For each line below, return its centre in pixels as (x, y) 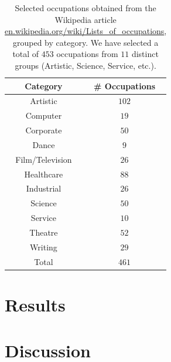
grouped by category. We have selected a (86, 42)
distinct (145, 54)
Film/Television (44, 159)
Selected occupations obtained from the (85, 8)
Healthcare (44, 174)
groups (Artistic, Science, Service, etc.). (85, 65)
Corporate (44, 130)
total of (26, 54)
